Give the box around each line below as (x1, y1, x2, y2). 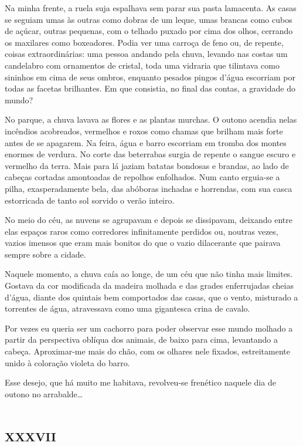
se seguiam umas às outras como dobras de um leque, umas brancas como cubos (5, 13, 292, 25)
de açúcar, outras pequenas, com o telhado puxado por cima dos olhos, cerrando (5, 25, 293, 37)
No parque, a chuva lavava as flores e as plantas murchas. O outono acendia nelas (5, 113, 297, 126)
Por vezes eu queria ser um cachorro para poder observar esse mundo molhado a (5, 322, 293, 334)
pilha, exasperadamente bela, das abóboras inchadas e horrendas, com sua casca (5, 182, 292, 194)
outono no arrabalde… (5, 387, 83, 400)
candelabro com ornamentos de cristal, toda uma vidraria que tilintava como (5, 59, 280, 71)
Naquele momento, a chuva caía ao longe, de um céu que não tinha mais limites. (5, 268, 293, 280)
